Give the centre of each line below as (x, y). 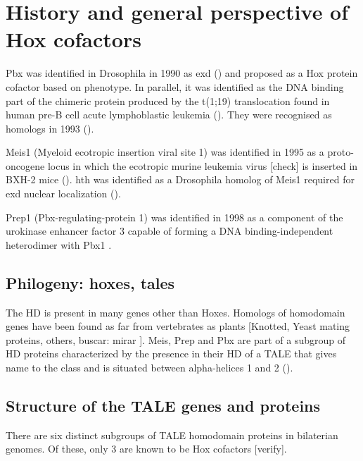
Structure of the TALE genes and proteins (163, 405)
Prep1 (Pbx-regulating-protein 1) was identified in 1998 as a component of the (174, 217)
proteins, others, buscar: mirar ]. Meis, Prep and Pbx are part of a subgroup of (176, 339)
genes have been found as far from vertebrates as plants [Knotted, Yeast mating (178, 326)
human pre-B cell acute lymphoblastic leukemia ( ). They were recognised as (169, 115)
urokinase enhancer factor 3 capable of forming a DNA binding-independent (170, 231)
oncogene (25, 165)
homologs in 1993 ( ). (50, 128)
